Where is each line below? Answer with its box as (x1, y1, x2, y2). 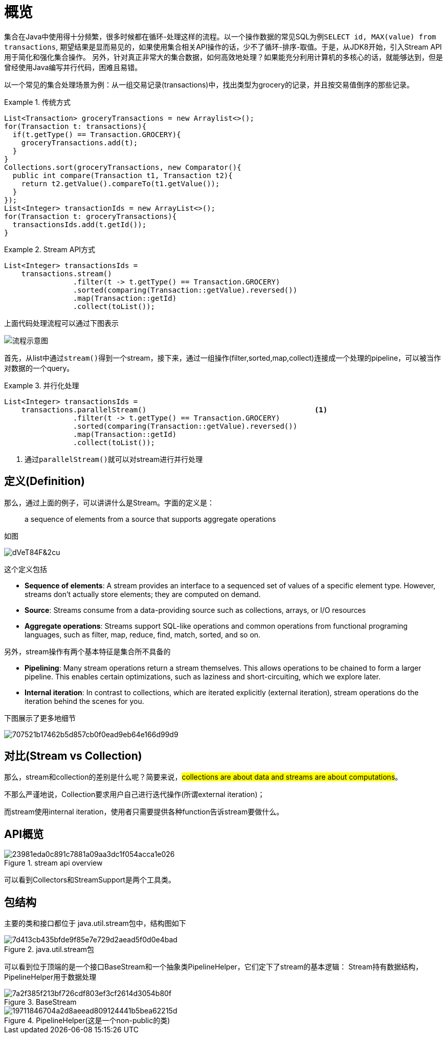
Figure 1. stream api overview (4, 858, 103, 868)
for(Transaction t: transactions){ (4, 122, 147, 130)
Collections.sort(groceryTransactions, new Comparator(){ (4, 163, 241, 171)
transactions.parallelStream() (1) (21, 405, 328, 414)
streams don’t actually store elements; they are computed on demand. (25, 589, 261, 599)
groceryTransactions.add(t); (21, 138, 138, 147)
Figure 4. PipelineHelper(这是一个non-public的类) (4, 1016, 170, 1025)
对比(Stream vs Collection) (4, 749, 142, 763)
